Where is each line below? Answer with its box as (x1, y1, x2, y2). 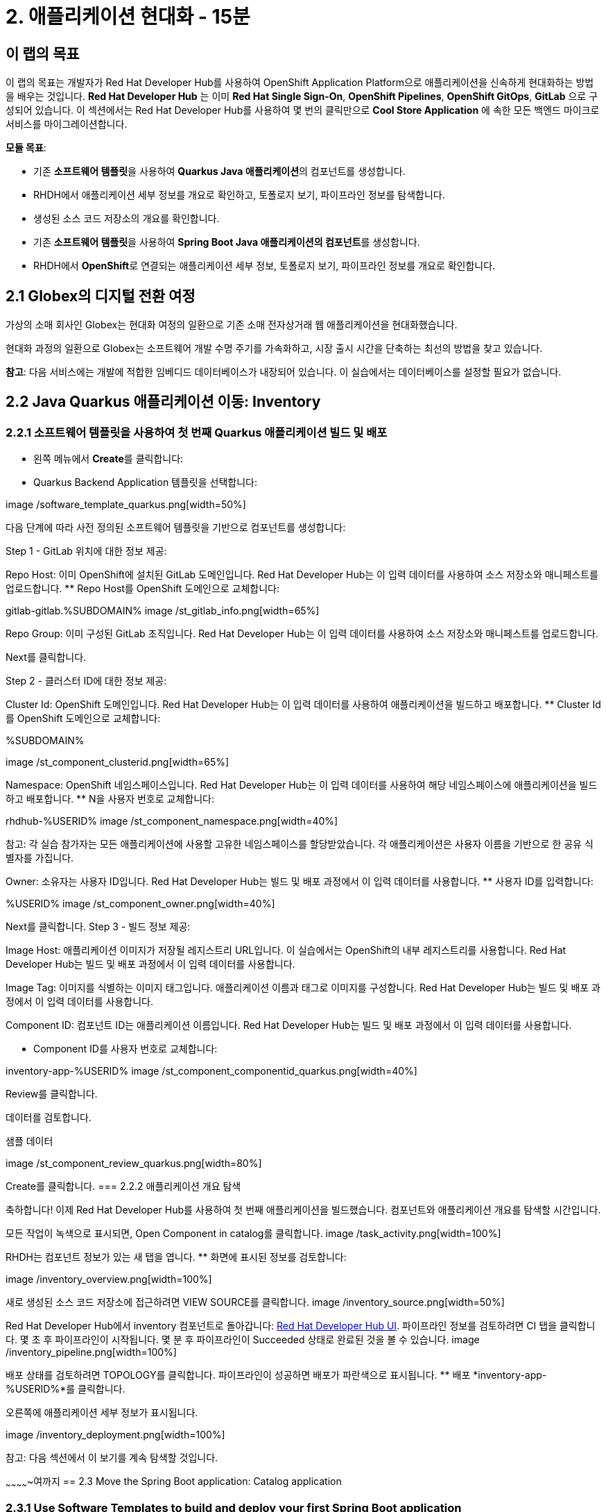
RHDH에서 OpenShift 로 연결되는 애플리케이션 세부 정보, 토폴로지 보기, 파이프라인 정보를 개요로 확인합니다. (33, 260, 496, 272)
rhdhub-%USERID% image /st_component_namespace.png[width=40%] (6, 815, 338, 828)
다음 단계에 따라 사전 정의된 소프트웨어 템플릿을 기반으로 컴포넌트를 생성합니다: (6, 521, 346, 534)
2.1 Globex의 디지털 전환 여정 (6, 287, 196, 305)
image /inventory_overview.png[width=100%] (6, 1273, 212, 1286)
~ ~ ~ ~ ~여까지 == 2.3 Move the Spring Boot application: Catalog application (6, 1475, 342, 1490)
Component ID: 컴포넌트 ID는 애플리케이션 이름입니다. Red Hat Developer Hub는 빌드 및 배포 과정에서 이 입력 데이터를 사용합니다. (6, 1019, 572, 1032)
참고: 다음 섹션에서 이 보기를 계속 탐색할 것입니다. (6, 1452, 218, 1464)
